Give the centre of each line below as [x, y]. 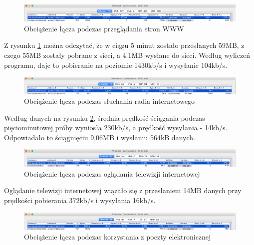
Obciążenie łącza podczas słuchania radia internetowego [110, 101]
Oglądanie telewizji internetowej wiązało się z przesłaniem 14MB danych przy [123, 190]
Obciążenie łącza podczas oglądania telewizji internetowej [112, 173]
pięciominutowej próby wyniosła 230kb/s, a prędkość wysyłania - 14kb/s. [116, 127]
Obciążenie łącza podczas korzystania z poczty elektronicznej [118, 237]
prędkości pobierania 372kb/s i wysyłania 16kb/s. [80, 200]
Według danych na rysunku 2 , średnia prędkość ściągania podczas [105, 118]
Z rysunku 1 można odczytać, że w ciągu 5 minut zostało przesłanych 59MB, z [124, 45]
